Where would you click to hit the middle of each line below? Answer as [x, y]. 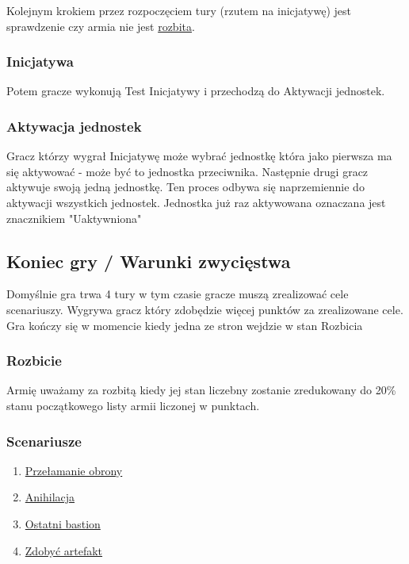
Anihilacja [50, 497]
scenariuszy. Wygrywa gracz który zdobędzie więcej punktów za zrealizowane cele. [205, 309]
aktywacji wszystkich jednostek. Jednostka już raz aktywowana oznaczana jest [196, 202]
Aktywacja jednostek [74, 126]
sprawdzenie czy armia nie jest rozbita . [101, 26]
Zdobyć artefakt [64, 550]
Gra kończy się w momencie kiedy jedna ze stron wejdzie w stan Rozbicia [185, 325]
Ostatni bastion [63, 523]
